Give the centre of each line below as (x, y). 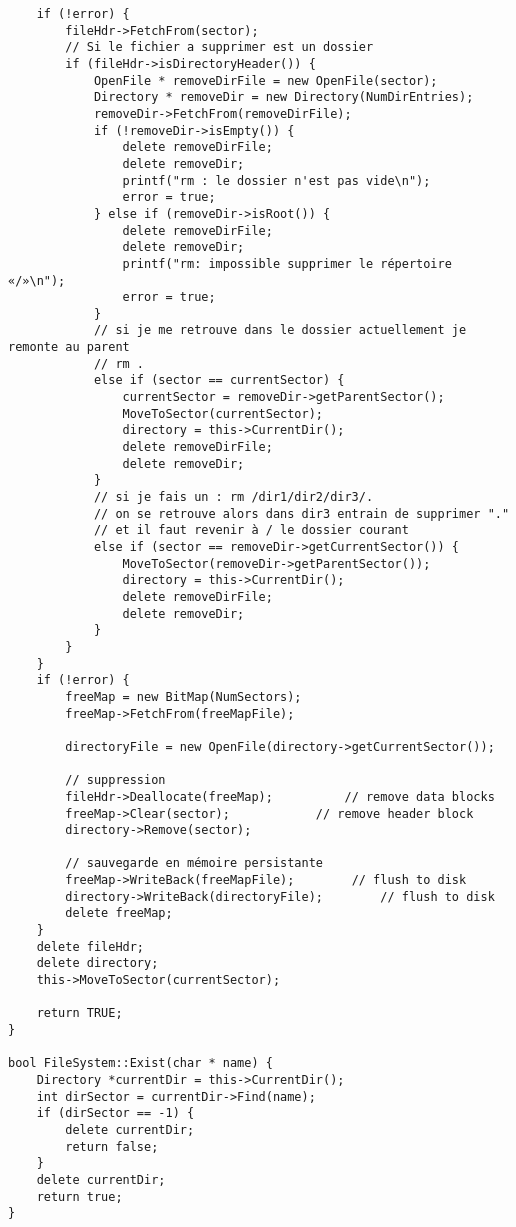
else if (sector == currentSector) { (219, 380)
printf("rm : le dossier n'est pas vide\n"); (276, 180)
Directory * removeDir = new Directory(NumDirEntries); (283, 97)
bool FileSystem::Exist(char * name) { (140, 1063)
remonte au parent (69, 347)
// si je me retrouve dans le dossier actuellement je (280, 330)
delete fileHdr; (90, 946)
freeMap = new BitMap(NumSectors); (183, 696)
